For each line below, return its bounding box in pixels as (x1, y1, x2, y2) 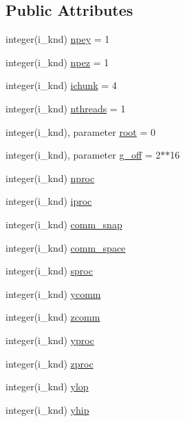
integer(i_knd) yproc (6, 332, 94, 347)
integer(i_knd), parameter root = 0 (6, 124, 155, 139)
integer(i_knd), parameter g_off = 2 (6, 148, 161, 162)
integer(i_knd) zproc (6, 356, 94, 370)
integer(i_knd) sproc (6, 263, 93, 278)
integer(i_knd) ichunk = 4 (6, 78, 117, 92)
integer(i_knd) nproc (6, 170, 95, 185)
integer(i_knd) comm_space (6, 240, 126, 254)
